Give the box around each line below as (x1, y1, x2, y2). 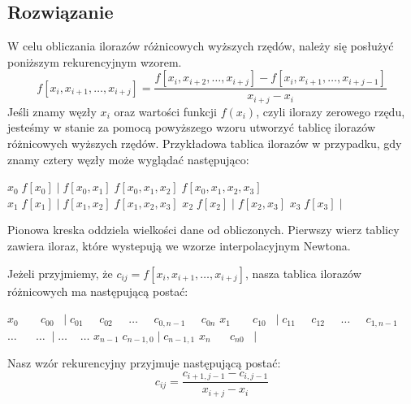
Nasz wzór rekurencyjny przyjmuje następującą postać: (7, 354, 281, 371)
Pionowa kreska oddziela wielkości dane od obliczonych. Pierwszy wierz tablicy (7, 221, 400, 238)
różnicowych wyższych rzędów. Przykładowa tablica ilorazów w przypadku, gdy (7, 135, 402, 152)
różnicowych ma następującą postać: (7, 282, 188, 299)
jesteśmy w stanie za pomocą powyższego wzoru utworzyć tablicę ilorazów (7, 119, 375, 136)
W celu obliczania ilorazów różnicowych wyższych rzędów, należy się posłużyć (7, 37, 394, 54)
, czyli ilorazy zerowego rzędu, (256, 102, 405, 119)
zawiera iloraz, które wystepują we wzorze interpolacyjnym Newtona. (7, 237, 351, 254)
